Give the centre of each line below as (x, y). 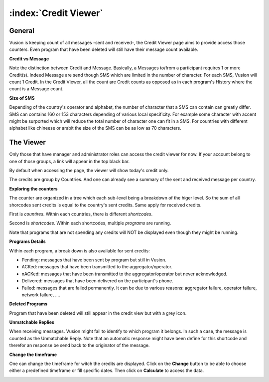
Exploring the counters (33, 189)
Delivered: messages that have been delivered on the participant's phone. (98, 281)
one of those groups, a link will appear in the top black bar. (69, 161)
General (22, 31)
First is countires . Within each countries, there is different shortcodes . (81, 214)
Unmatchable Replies (32, 322)
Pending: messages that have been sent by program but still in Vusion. (94, 260)
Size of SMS (22, 98)
